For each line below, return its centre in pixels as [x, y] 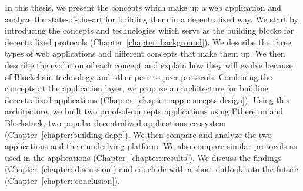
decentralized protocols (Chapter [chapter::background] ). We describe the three [148, 42]
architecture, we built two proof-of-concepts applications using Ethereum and [144, 111]
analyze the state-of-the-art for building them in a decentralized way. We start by [151, 19]
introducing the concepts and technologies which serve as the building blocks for [149, 30]
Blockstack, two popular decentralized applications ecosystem [115, 122]
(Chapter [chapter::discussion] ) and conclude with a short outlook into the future [151, 169]
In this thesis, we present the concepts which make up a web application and [143, 7]
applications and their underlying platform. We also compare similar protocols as [151, 146]
